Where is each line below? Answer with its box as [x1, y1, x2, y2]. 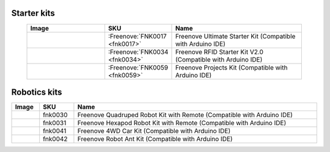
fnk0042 [43, 135, 68, 143]
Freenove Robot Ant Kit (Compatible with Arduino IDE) [77, 135, 233, 143]
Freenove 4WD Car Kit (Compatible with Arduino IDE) [77, 127, 231, 136]
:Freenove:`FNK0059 [108, 63, 168, 71]
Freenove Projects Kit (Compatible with [175, 63, 288, 71]
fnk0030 [43, 110, 68, 119]
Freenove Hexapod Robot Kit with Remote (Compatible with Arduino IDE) [77, 119, 287, 128]
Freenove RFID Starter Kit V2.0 [175, 48, 264, 56]
